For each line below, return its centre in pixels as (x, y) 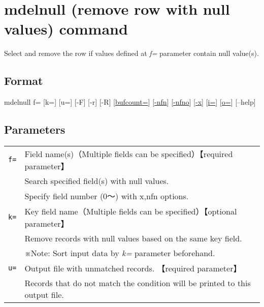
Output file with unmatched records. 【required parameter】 (133, 268)
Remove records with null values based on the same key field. (133, 238)
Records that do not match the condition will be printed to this (138, 283)
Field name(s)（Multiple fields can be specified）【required (129, 153)
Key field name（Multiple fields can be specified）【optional (131, 211)
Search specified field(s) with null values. (97, 180)
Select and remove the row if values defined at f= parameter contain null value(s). (131, 53)
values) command (66, 29)
